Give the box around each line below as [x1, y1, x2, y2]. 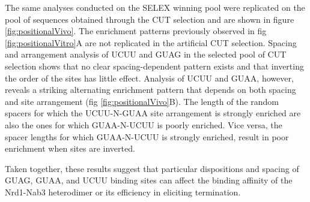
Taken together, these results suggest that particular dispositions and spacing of [5, 162, 299, 174]
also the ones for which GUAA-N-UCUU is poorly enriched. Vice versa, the [5, 118, 282, 131]
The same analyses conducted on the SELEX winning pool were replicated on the [5, 1, 305, 13]
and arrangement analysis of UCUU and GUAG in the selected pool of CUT [5, 48, 287, 61]
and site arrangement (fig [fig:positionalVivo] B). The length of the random [5, 95, 279, 107]
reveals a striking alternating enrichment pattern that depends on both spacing [5, 83, 296, 96]
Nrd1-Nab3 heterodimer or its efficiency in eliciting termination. [5, 185, 241, 198]
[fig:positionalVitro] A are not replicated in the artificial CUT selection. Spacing [5, 36, 297, 49]
